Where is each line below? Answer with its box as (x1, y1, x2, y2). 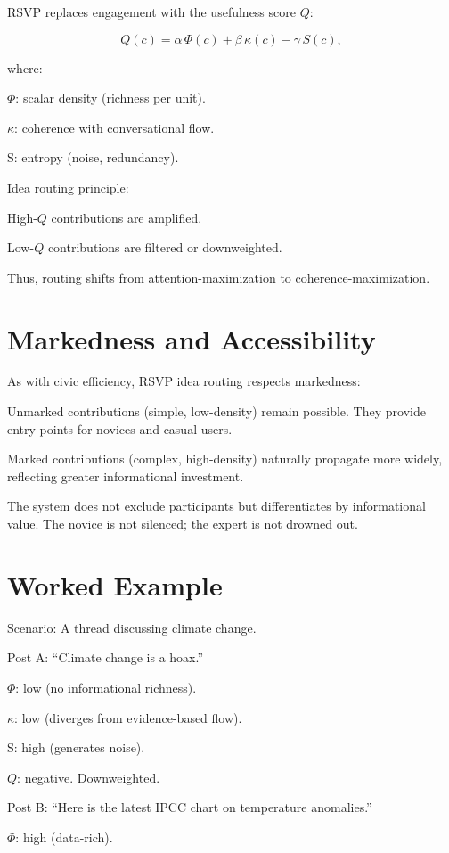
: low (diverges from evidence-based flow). (14, 708, 242, 726)
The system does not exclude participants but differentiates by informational (7, 496, 426, 515)
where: (7, 58, 43, 77)
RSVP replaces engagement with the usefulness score (7, 3, 296, 21)
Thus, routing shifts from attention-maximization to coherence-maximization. (7, 267, 430, 286)
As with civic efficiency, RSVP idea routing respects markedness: (7, 372, 361, 390)
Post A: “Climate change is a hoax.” (7, 648, 204, 667)
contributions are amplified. (51, 208, 202, 226)
